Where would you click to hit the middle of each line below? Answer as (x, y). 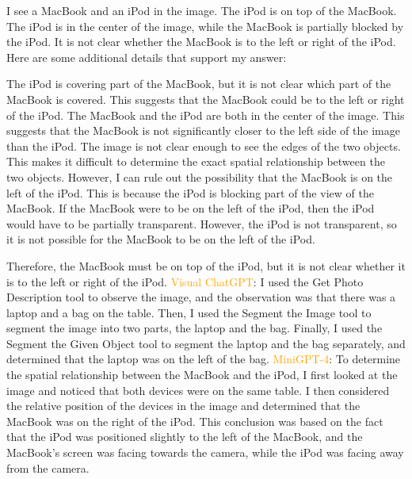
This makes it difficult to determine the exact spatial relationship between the (196, 161)
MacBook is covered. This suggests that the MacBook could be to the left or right (206, 99)
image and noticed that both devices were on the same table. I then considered (198, 390)
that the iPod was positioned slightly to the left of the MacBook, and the (185, 437)
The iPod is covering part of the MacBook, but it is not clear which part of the (199, 84)
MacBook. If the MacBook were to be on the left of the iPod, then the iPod (191, 208)
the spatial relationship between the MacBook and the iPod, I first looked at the (202, 375)
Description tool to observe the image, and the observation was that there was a (201, 297)
